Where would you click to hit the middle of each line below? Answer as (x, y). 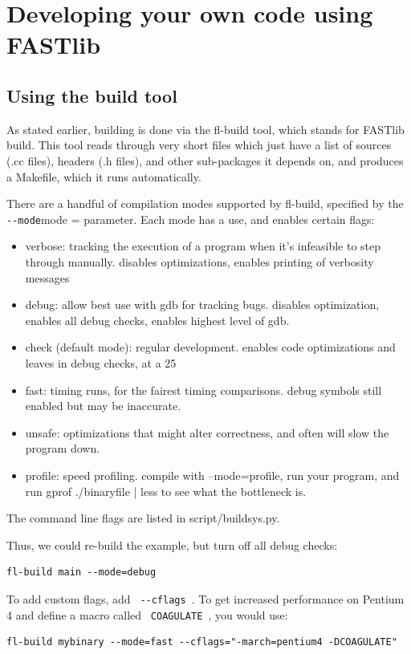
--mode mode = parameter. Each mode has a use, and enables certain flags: (191, 219)
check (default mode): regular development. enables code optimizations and (210, 347)
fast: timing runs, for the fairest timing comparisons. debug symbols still (203, 390)
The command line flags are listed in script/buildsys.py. (143, 518)
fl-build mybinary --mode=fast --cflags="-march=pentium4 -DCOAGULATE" (202, 642)
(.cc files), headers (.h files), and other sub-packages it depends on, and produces (205, 160)
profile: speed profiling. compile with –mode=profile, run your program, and (212, 475)
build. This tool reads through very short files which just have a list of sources (199, 145)
